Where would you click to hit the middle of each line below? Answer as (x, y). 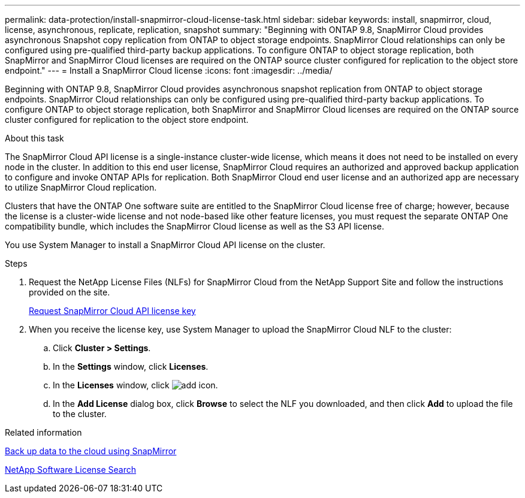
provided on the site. (70, 292)
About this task (34, 138)
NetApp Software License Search (71, 470)
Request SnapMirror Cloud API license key (112, 311)
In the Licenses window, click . (135, 385)
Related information (43, 432)
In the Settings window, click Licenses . (131, 366)
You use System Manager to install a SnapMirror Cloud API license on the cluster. (165, 245)
